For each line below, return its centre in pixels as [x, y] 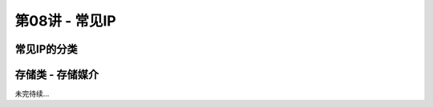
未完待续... [32, 94]
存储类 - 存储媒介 [57, 75]
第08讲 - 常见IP [65, 21]
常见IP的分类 [46, 49]
